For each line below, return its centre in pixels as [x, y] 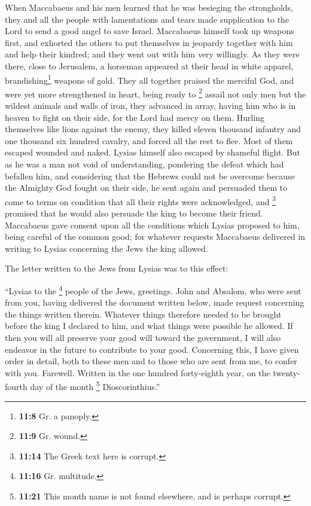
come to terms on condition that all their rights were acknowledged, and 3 [140, 200]
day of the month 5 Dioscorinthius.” [95, 386]
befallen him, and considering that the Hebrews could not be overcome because [150, 176]
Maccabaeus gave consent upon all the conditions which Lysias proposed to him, [152, 225]
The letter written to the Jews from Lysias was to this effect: [117, 268]
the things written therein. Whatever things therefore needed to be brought [143, 314]
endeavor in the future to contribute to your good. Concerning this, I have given [152, 349]
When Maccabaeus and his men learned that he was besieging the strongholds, [149, 7]
